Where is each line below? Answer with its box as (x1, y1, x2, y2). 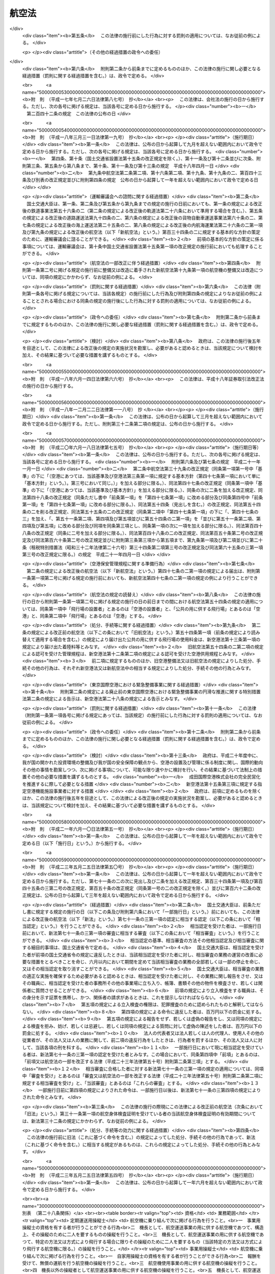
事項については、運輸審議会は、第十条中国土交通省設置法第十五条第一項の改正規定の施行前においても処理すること (22, 243, 263, 249)
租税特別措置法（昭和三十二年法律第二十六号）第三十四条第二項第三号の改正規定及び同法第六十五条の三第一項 (31, 544, 263, 550)
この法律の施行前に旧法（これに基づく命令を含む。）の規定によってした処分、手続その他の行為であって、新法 (26, 1134, 256, 1140)
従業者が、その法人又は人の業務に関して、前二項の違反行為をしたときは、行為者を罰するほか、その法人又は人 (22, 1037, 254, 1043)
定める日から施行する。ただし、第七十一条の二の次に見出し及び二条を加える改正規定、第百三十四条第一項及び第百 (22, 878, 263, 884)
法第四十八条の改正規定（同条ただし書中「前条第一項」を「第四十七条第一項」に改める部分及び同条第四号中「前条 (22, 494, 263, 500)
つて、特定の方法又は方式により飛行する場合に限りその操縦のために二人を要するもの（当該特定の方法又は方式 (22, 1238, 254, 1244)
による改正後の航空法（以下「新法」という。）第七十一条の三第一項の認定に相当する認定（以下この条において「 (22, 916, 256, 922)
